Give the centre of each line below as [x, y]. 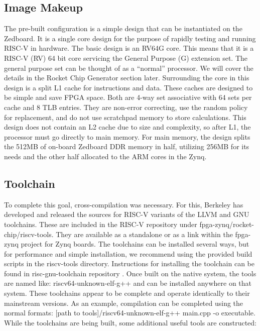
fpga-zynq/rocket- [227, 224]
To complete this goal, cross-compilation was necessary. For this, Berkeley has [124, 204]
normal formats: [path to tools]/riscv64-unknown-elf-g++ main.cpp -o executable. [130, 313]
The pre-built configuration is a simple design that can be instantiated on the [123, 28]
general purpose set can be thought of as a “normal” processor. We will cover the [129, 68]
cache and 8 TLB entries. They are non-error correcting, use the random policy [126, 107]
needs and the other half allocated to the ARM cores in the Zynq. [105, 156]
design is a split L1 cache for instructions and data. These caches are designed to [128, 87]
